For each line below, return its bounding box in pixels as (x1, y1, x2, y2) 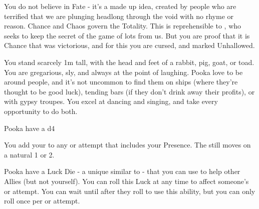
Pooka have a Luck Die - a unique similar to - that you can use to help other (4, 166, 240, 176)
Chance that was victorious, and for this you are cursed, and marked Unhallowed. (4, 40, 255, 50)
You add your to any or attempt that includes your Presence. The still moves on (4, 139, 251, 150)
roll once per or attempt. (4, 195, 80, 206)
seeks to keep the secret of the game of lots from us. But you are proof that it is (4, 30, 250, 40)
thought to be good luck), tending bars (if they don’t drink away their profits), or (4, 86, 255, 96)
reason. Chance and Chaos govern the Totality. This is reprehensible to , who (4, 20, 241, 31)
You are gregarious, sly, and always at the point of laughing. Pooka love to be (4, 66, 243, 77)
